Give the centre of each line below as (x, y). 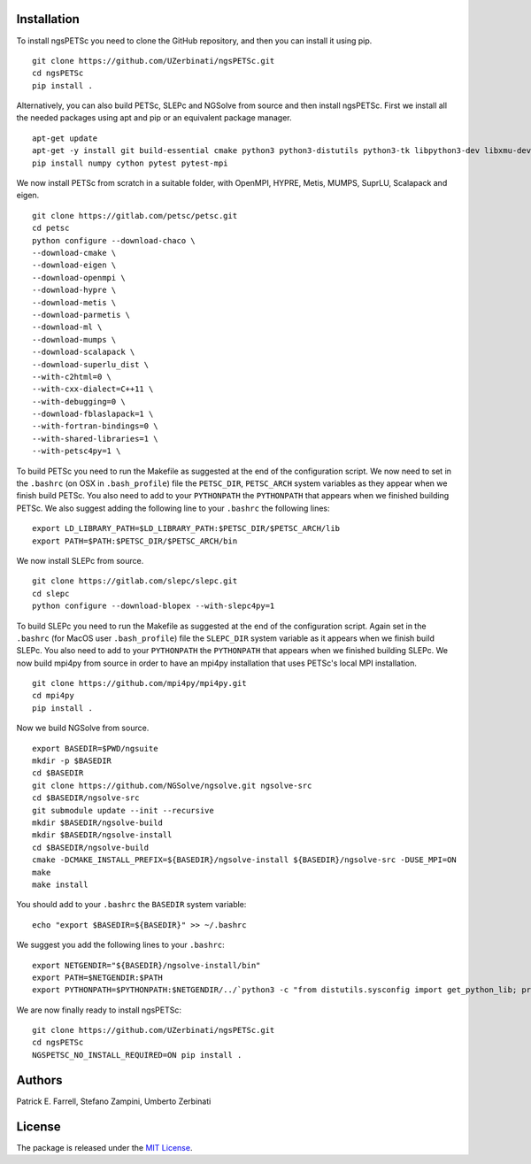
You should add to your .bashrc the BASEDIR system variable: (131, 905)
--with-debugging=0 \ (79, 401)
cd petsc (51, 228)
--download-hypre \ (74, 290)
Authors (39, 1080)
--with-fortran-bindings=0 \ (95, 426)
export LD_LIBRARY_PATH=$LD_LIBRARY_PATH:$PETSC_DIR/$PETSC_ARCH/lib (186, 528)
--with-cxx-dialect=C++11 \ (93, 389)
